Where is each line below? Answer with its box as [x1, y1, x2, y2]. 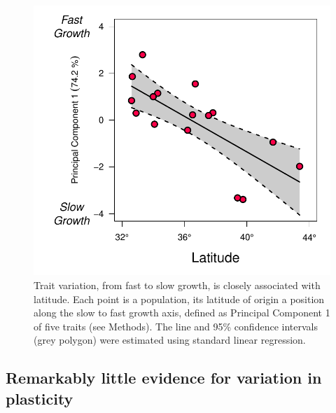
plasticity [6, 387, 73, 409]
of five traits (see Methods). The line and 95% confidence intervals [34, 318, 318, 333]
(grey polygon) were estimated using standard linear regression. [34, 332, 306, 347]
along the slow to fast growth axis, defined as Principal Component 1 [34, 305, 330, 320]
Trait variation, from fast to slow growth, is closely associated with [34, 278, 321, 293]
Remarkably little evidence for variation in [6, 367, 322, 388]
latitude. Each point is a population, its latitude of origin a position [34, 291, 325, 306]
